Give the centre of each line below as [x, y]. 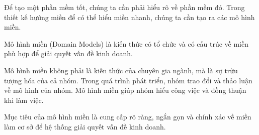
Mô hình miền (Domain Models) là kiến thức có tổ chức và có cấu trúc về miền [126, 43]
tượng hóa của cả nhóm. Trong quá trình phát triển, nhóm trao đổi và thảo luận [128, 80]
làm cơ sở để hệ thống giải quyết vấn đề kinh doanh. [85, 126]
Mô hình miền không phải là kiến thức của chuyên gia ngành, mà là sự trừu [121, 70]
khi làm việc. [24, 100]
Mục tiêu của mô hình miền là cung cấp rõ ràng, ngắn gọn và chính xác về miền [128, 117]
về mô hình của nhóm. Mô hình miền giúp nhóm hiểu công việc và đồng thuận [125, 90]
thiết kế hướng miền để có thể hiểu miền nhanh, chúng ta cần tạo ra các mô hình [129, 17]
